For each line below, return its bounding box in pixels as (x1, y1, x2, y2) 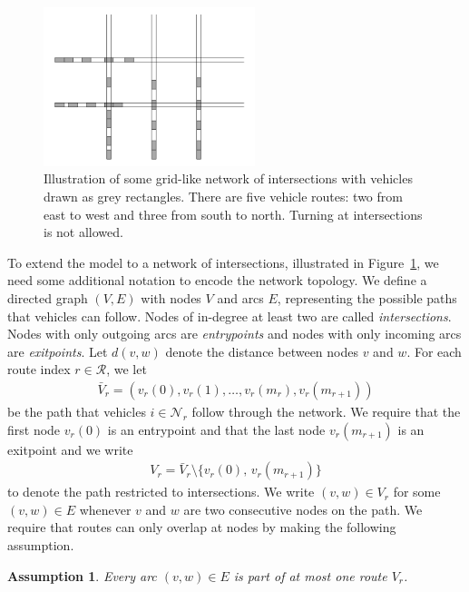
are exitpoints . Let (7, 341, 108, 360)
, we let (106, 360, 147, 379)
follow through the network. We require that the (191, 402, 461, 421)
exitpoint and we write (7, 439, 133, 459)
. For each (406, 341, 462, 360)
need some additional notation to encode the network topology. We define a (7, 271, 427, 290)
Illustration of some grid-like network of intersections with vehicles (44, 169, 413, 188)
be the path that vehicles (7, 402, 146, 421)
